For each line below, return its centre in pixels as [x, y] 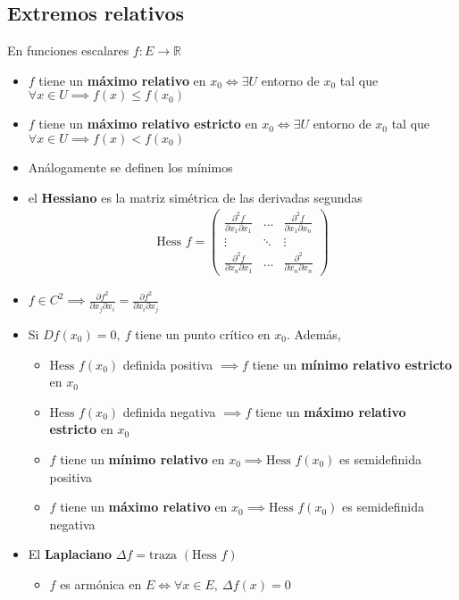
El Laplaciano [70, 554]
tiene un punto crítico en [203, 333]
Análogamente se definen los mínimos [130, 167]
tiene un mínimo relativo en [142, 458]
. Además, [314, 333]
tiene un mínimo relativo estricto [352, 364]
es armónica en [101, 583]
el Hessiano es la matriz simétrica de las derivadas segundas [195, 197]
